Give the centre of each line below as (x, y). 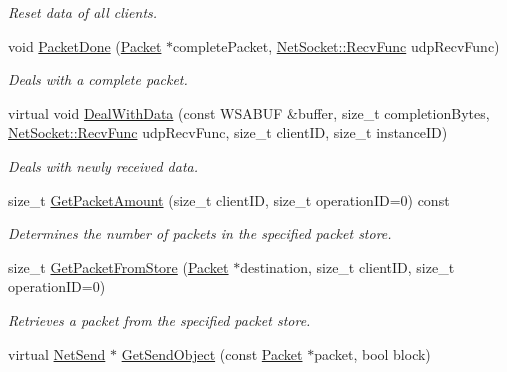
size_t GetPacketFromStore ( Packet (118, 266)
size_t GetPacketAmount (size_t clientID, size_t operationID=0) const (229, 199)
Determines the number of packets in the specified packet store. (200, 233)
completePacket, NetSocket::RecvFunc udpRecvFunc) (336, 45)
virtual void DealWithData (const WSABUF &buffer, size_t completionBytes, (249, 112)
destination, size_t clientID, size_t (347, 266)
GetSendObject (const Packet (212, 353)
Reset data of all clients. (83, 12)
